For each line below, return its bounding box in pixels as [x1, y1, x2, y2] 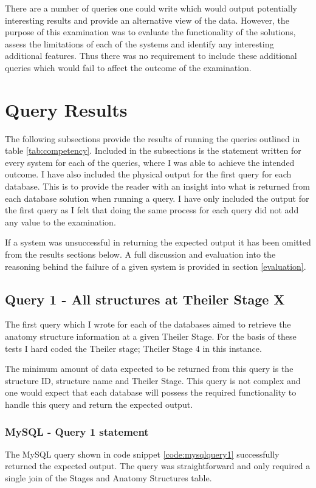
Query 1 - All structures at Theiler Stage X [5, 289, 285, 308]
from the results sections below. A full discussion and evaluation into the [5, 248, 276, 261]
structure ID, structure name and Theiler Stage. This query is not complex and [5, 374, 301, 387]
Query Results [5, 97, 128, 122]
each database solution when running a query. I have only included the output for [5, 191, 309, 204]
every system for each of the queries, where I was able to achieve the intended [5, 156, 295, 168]
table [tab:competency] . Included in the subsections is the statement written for [5, 144, 301, 157]
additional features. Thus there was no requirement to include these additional [5, 49, 297, 62]
